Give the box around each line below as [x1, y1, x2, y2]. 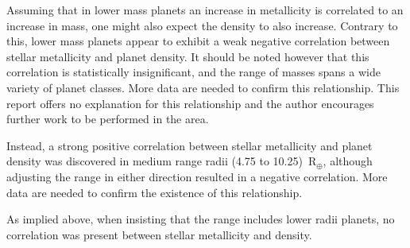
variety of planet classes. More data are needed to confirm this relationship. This [6, 79, 400, 95]
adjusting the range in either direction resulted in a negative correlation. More [6, 168, 388, 184]
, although [323, 153, 373, 169]
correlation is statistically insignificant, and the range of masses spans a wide [6, 64, 381, 80]
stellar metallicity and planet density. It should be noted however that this [6, 48, 369, 64]
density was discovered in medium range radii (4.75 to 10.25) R [6, 153, 317, 169]
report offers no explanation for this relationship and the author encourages [6, 95, 374, 111]
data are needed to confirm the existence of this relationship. [6, 184, 303, 200]
